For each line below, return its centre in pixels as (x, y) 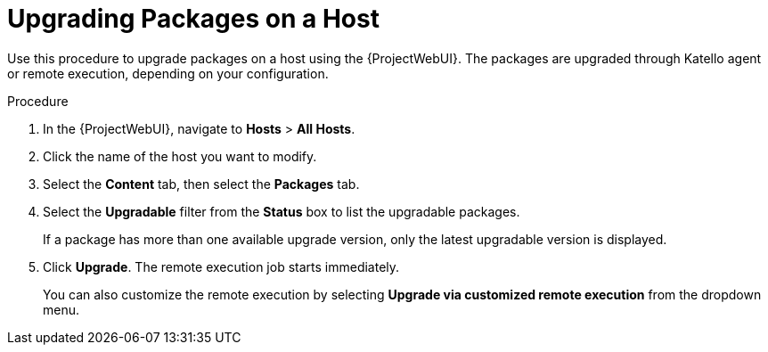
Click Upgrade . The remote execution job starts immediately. (221, 266)
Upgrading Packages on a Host (193, 19)
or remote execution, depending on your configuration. (168, 73)
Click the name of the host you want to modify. (180, 156)
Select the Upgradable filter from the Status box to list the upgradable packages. (282, 211)
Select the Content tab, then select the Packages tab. (201, 184)
